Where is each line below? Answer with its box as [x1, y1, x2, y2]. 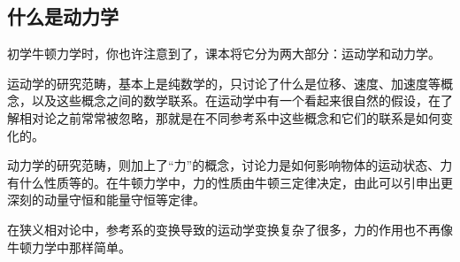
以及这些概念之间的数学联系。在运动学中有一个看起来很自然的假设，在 [31, 91, 441, 110]
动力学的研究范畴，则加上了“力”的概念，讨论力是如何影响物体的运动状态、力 [7, 156, 453, 174]
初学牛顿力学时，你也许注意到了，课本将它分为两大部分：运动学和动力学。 [7, 44, 441, 63]
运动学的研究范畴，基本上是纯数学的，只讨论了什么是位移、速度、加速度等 [7, 73, 441, 92]
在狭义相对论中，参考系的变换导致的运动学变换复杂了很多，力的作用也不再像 [7, 220, 453, 238]
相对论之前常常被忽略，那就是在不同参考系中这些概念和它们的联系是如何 [19, 108, 441, 127]
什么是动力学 [7, 3, 119, 30]
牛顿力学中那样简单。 [7, 237, 131, 256]
